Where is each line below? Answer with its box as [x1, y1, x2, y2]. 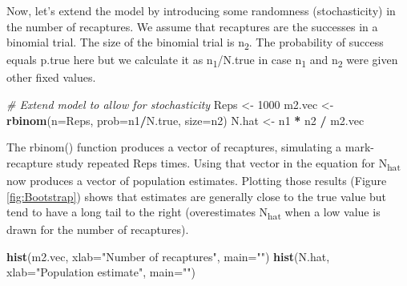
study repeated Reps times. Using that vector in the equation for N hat [56, 154, 401, 173]
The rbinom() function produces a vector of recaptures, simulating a [6, 139, 342, 155]
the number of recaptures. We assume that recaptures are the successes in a [6, 18, 378, 34]
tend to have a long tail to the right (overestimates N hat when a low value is [6, 203, 381, 222]
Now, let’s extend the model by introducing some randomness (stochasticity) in [6, 2, 396, 18]
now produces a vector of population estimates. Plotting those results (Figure [6, 171, 387, 188]
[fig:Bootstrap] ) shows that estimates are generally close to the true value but [6, 187, 387, 204]
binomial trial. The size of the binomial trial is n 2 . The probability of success [6, 34, 384, 52]
